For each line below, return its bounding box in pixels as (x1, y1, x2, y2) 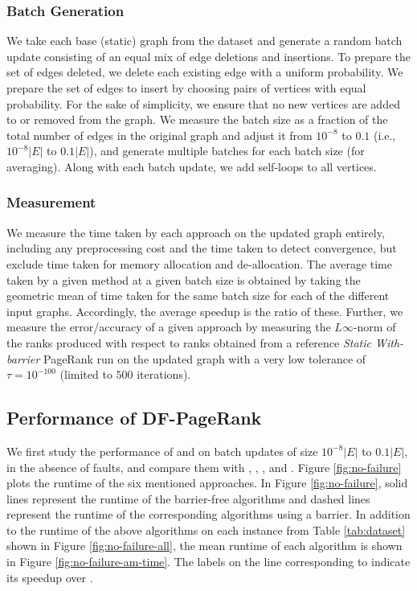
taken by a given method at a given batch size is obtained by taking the (6, 271, 361, 288)
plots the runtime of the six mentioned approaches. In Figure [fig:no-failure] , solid (6, 474, 408, 491)
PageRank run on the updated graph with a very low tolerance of (43, 350, 366, 367)
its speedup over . (6, 568, 93, 585)
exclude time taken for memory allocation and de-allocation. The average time (6, 255, 392, 272)
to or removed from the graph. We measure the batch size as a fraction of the (6, 111, 388, 128)
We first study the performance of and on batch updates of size (6, 442, 318, 459)
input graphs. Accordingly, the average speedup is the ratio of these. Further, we (6, 302, 403, 319)
